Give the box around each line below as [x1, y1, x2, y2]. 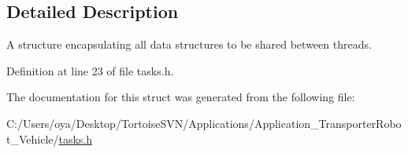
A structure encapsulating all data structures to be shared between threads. [6, 36, 372, 53]
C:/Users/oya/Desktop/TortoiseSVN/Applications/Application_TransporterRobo [6, 115, 402, 131]
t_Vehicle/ [6, 130, 59, 147]
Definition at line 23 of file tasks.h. [6, 62, 174, 78]
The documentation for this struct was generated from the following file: [6, 89, 355, 105]
